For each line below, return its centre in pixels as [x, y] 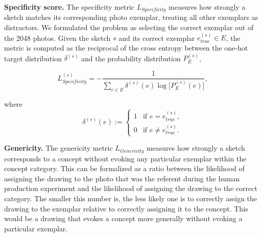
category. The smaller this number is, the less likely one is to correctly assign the [131, 198]
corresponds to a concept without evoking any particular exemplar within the [125, 158]
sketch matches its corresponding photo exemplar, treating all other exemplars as [131, 17]
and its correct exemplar [157, 38]
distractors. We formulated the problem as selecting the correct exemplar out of [129, 27]
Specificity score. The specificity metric [69, 7]
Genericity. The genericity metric [58, 148]
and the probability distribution [131, 58]
